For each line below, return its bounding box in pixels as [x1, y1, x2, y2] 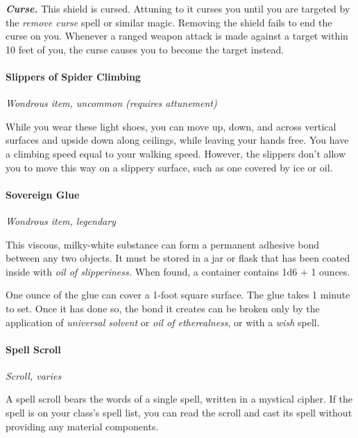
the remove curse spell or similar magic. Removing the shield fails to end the [6, 15, 332, 29]
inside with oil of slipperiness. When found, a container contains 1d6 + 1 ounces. [6, 264, 350, 278]
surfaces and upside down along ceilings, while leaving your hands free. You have [6, 133, 349, 147]
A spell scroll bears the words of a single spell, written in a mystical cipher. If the [6, 391, 353, 406]
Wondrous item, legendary [6, 213, 116, 228]
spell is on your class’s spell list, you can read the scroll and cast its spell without [6, 405, 352, 420]
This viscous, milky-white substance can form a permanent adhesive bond [6, 237, 320, 251]
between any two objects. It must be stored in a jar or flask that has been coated [6, 251, 350, 265]
